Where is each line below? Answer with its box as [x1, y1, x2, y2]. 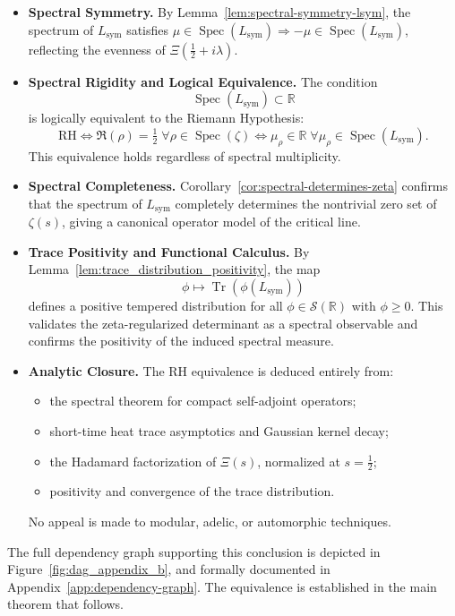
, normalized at [257, 451, 340, 470]
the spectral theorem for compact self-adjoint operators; [49, 391, 356, 410]
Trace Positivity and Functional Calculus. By [28, 242, 310, 261]
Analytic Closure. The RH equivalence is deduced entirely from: [28, 361, 394, 380]
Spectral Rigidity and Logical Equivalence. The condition [28, 72, 378, 90]
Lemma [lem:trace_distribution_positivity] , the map [28, 260, 321, 278]
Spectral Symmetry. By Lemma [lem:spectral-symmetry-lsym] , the [28, 3, 411, 21]
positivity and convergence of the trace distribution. [49, 482, 335, 500]
